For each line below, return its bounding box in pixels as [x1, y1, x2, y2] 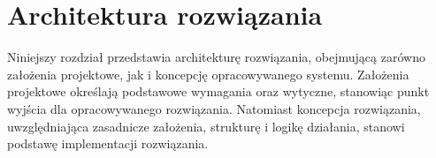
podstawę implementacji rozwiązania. [7, 134, 209, 153]
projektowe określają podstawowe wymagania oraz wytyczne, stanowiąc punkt [7, 82, 430, 101]
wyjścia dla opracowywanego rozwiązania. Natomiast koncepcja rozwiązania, [7, 99, 421, 117]
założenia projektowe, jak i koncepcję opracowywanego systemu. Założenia [7, 64, 409, 83]
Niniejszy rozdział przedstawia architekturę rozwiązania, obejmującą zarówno [7, 48, 425, 66]
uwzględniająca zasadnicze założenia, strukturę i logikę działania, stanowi [7, 117, 405, 135]
